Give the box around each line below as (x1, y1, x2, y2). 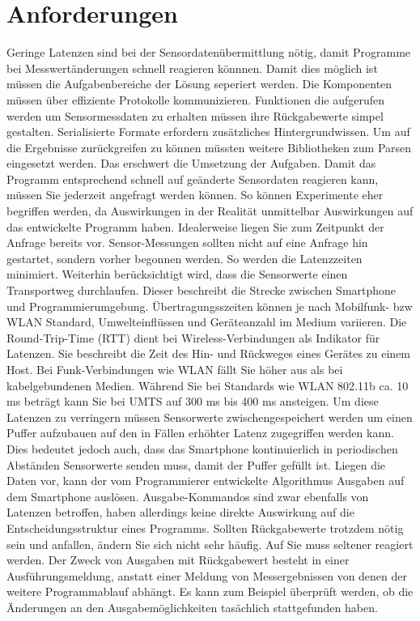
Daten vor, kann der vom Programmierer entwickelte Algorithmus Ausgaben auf (6, 472, 405, 489)
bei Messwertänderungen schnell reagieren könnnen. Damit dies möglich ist (6, 59, 378, 76)
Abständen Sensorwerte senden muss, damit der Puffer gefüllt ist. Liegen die (6, 456, 386, 473)
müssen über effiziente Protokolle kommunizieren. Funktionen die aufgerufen (6, 91, 384, 108)
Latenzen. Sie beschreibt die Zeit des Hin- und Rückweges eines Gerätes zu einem (6, 345, 411, 362)
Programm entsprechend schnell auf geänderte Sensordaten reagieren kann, (6, 170, 379, 187)
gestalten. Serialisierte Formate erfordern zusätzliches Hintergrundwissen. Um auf (6, 123, 410, 140)
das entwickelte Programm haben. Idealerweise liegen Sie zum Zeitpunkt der (6, 218, 384, 235)
